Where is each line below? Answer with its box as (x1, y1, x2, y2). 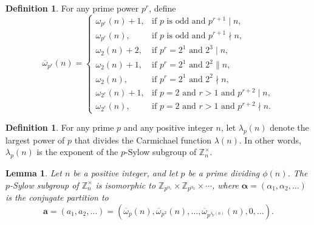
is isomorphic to (95, 178, 156, 191)
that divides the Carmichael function (74, 133, 212, 146)
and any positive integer (123, 121, 213, 134)
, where (212, 178, 239, 191)
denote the (270, 121, 309, 134)
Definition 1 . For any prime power (5, 2, 139, 14)
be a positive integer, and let (73, 167, 178, 179)
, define (149, 2, 176, 14)
